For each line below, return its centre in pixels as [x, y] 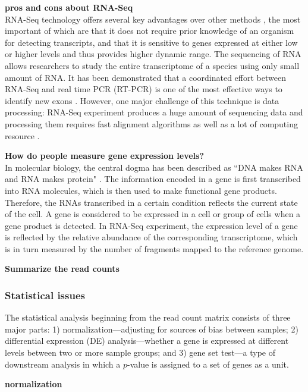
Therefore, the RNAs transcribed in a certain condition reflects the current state [151, 202]
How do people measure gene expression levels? [105, 156]
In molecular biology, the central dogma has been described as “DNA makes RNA [154, 167]
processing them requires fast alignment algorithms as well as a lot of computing [151, 123]
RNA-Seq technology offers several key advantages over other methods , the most [153, 19]
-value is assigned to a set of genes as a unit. [208, 364]
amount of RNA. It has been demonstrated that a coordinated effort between [145, 77]
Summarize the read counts [62, 269]
